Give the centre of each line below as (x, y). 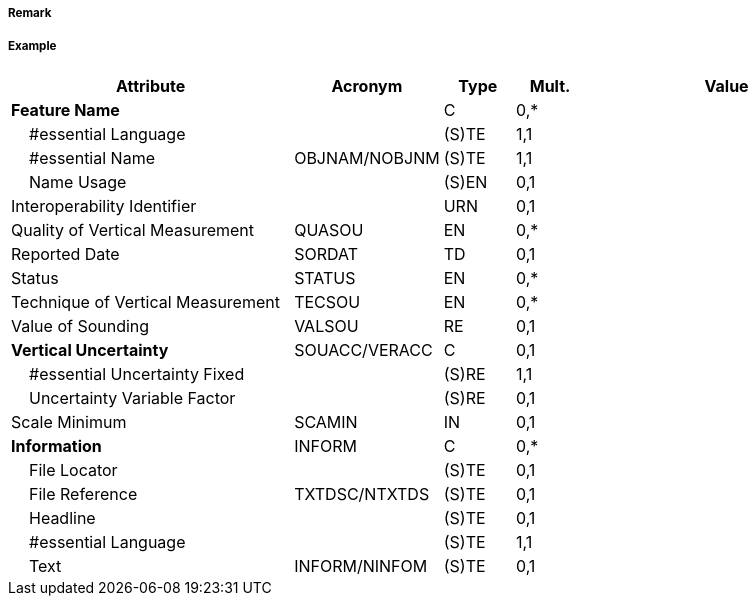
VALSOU (326, 325)
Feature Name (65, 109)
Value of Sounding (80, 325)
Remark (30, 13)
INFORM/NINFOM (361, 565)
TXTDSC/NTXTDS (362, 493)
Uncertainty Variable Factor (132, 397)
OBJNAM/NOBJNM (367, 157)
